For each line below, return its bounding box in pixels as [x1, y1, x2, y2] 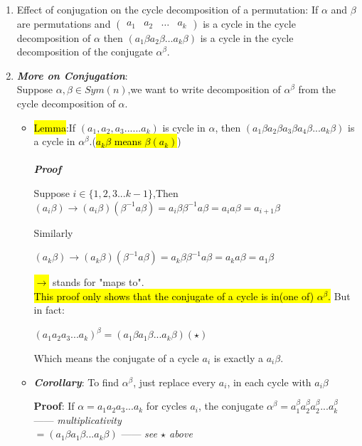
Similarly [33, 225, 73, 240]
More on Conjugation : [16, 68, 128, 83]
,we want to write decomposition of [127, 82, 281, 97]
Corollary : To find [33, 374, 119, 389]
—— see [121, 426, 157, 441]
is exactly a [213, 351, 264, 365]
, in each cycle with [227, 374, 312, 389]
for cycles [146, 398, 187, 413]
